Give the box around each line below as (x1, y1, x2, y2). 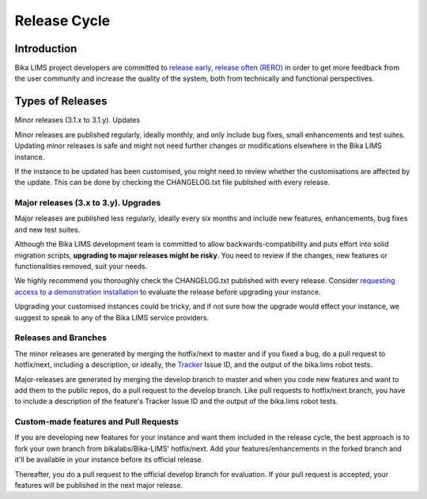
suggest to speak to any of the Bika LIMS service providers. (14, 312, 210, 322)
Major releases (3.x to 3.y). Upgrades (14, 198, 161, 209)
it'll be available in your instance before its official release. (14, 455, 204, 464)
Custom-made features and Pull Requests (14, 416, 179, 427)
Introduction (14, 42, 77, 55)
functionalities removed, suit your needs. (14, 262, 148, 271)
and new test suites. (14, 225, 81, 234)
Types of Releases (14, 95, 108, 108)
